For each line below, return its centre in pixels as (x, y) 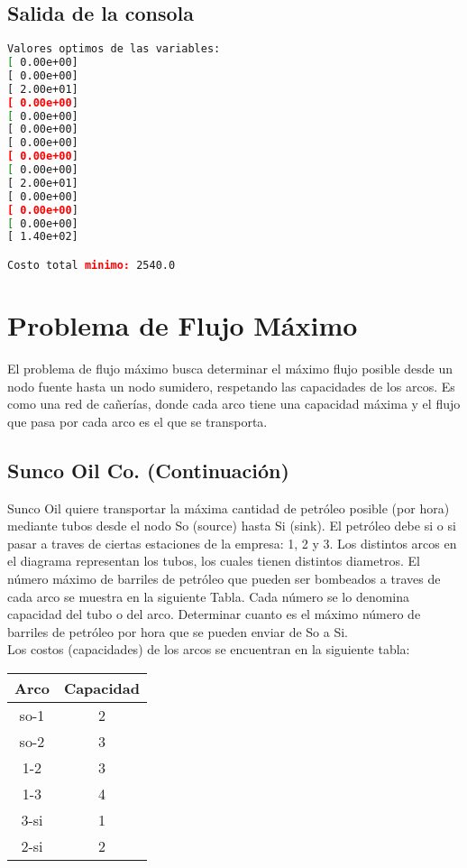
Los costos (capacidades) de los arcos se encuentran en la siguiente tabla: (209, 649)
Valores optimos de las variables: (114, 49)
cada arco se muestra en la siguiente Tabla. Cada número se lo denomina (209, 596)
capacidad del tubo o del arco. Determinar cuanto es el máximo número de (214, 614)
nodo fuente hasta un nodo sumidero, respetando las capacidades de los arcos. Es (231, 386)
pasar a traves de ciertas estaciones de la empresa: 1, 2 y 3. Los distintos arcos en (232, 543)
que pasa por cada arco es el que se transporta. (137, 421)
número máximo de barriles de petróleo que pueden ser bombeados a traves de (224, 578)
